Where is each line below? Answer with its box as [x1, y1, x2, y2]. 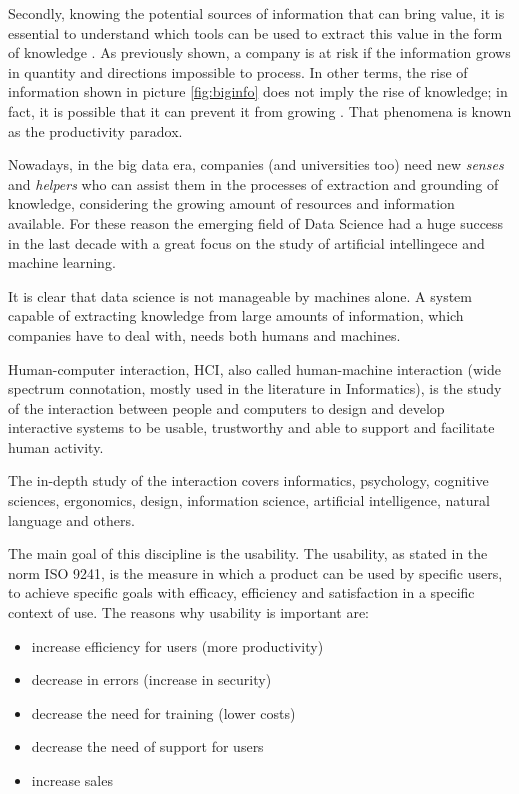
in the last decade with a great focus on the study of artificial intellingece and [8, 232, 485, 253]
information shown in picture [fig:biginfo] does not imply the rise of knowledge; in [8, 81, 508, 102]
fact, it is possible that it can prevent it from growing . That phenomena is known [8, 100, 512, 121]
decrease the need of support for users [31, 736, 264, 757]
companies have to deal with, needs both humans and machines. [8, 324, 401, 345]
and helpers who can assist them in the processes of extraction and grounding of [8, 173, 499, 194]
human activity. [8, 436, 104, 457]
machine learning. [8, 252, 116, 273]
